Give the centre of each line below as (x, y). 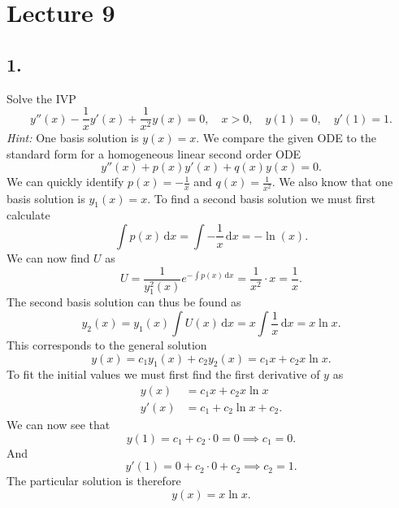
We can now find (48, 257)
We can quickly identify (65, 182)
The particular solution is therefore (94, 481)
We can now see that (59, 425)
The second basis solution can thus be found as (124, 302)
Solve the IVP (41, 98)
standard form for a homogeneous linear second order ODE (154, 153)
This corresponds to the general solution (107, 345)
